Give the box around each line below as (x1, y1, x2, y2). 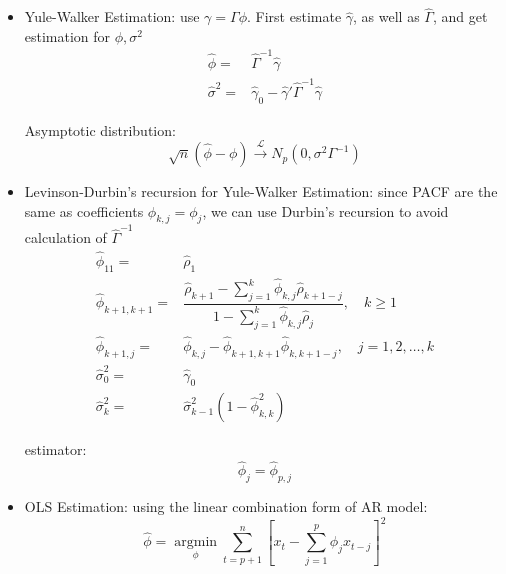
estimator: (24, 439, 87, 460)
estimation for (24, 25, 111, 46)
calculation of (24, 227, 107, 248)
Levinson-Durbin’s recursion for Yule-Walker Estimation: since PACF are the (24, 181, 498, 202)
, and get (432, 6, 488, 27)
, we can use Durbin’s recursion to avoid (202, 200, 449, 221)
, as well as (353, 6, 420, 27)
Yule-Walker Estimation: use (24, 6, 200, 27)
